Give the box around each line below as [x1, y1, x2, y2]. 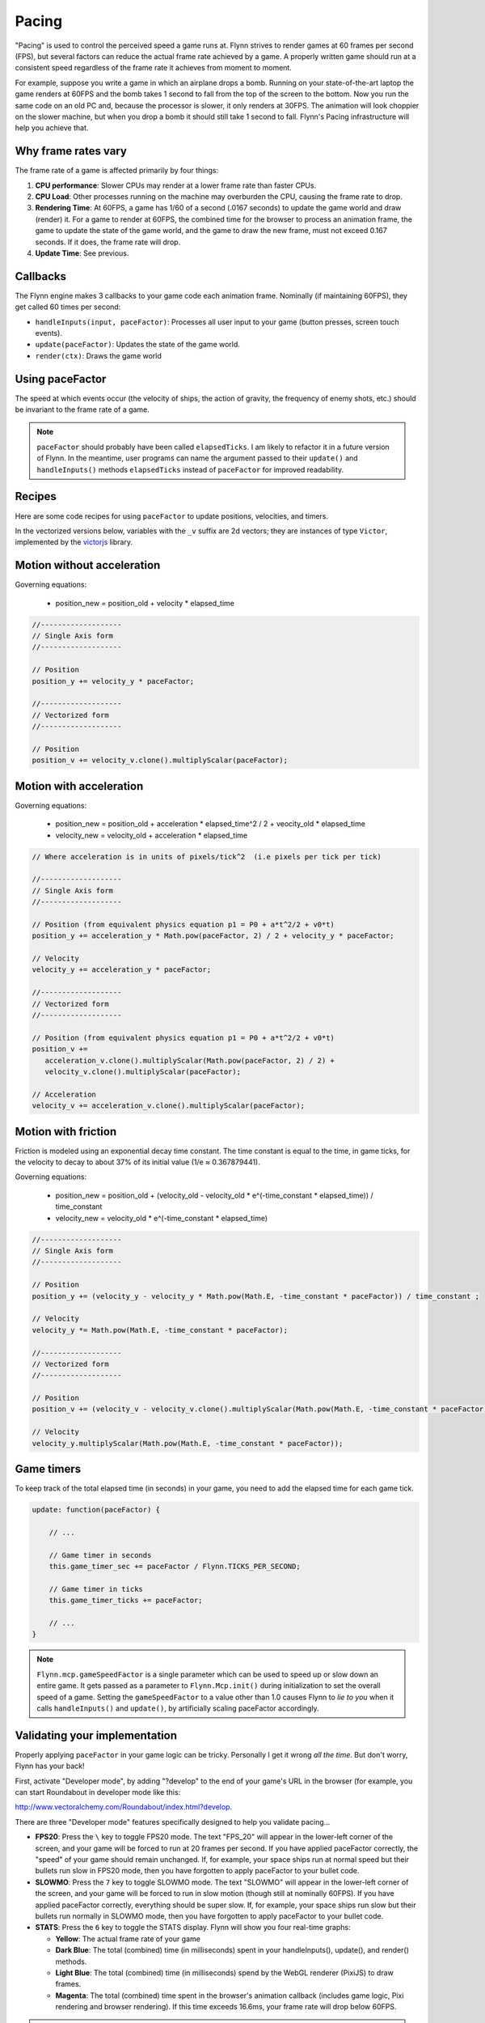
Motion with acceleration [15, 779, 144, 793]
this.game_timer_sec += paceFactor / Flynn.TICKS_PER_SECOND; [48, 1562, 301, 1571]
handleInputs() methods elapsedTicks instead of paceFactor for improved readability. [36, 464, 344, 474]
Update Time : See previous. [35, 248, 129, 258]
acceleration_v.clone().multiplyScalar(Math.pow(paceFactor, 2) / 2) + [44, 1056, 335, 1065]
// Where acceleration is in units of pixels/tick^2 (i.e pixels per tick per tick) [32, 852, 382, 861]
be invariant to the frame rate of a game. [15, 405, 150, 414]
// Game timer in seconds [48, 1550, 152, 1559]
